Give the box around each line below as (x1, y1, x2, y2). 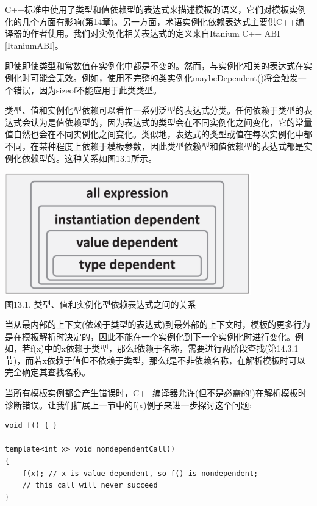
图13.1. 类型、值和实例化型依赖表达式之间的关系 (5, 297, 196, 310)
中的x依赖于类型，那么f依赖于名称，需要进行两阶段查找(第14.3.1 (44, 342, 299, 355)
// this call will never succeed (22, 481, 158, 490)
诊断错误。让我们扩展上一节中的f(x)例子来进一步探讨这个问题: (5, 398, 252, 411)
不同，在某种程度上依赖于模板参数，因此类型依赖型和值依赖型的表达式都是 (5, 139, 304, 152)
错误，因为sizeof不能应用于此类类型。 (13, 83, 162, 96)
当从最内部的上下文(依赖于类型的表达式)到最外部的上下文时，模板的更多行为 (5, 318, 310, 331)
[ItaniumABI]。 (5, 38, 63, 51)
